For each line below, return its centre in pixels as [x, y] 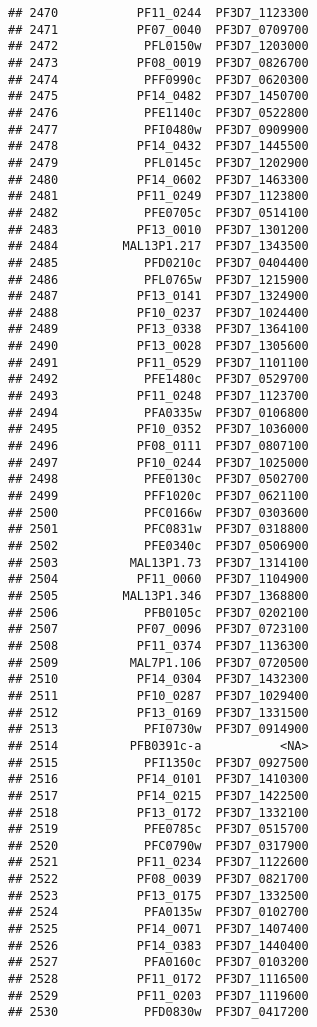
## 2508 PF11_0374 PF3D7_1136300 [158, 645]
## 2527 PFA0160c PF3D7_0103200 [158, 962]
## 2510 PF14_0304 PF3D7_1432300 [158, 679]
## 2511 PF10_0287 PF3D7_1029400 [158, 695]
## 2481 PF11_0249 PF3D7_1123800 [158, 196]
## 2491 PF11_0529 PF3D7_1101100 [158, 362]
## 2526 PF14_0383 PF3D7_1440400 [158, 945]
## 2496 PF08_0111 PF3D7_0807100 [158, 446]
